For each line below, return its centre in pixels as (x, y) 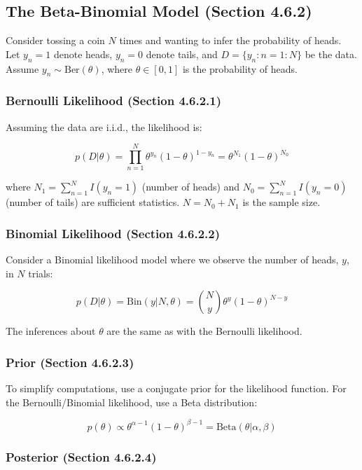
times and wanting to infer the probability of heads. (230, 40)
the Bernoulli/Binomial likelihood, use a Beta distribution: (132, 402)
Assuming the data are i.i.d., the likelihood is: (104, 126)
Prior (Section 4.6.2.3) (70, 362)
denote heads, (83, 54)
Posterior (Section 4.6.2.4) (81, 456)
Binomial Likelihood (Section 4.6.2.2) (113, 233)
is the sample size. (281, 202)
